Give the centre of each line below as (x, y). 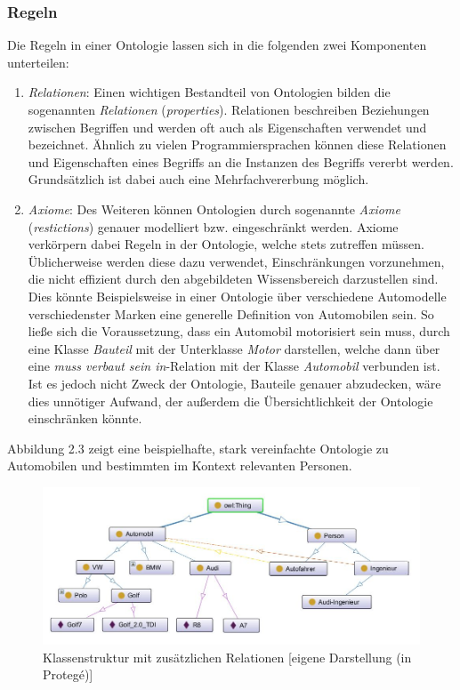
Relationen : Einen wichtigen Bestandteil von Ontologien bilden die (209, 92)
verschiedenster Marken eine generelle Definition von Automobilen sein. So (231, 313)
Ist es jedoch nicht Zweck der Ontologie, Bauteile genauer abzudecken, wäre (234, 383)
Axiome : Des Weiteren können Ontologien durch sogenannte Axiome (214, 209)
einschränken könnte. (85, 418)
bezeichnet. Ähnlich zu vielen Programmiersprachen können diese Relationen (237, 144)
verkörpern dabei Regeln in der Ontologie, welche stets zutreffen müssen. (226, 244)
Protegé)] (68, 674)
